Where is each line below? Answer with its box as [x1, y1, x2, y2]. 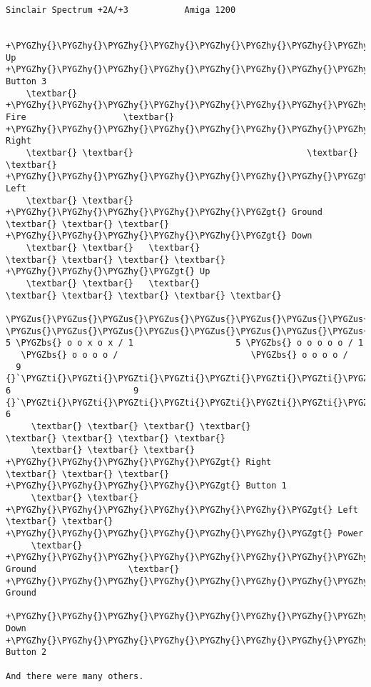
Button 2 [6, 647, 47, 658]
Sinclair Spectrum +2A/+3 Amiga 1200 [6, 5, 236, 15]
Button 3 [6, 76, 47, 86]
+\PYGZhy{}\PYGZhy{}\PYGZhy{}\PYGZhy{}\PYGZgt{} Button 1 [6, 481, 287, 491]
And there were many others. [6, 671, 144, 681]
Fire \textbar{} [6, 111, 175, 122]
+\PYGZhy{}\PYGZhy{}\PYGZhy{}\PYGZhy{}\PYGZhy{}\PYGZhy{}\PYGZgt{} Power [6, 528, 364, 538]
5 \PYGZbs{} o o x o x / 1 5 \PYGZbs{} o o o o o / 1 [6, 338, 364, 348]
